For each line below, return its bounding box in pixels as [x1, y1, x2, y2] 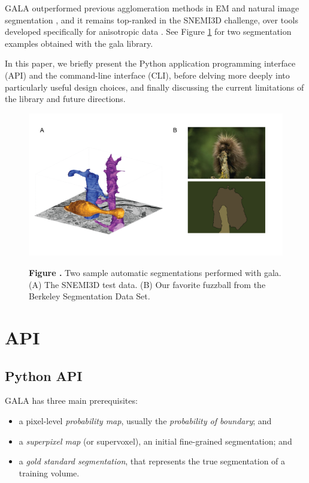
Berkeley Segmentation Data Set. [29, 290, 150, 302]
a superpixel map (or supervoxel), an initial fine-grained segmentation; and [19, 434, 292, 447]
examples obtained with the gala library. [5, 37, 153, 49]
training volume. [19, 466, 80, 479]
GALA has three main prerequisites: [5, 394, 138, 407]
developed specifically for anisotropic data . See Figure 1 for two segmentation [5, 25, 292, 38]
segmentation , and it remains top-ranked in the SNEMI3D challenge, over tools [5, 13, 298, 26]
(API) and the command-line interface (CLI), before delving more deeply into [5, 68, 290, 81]
